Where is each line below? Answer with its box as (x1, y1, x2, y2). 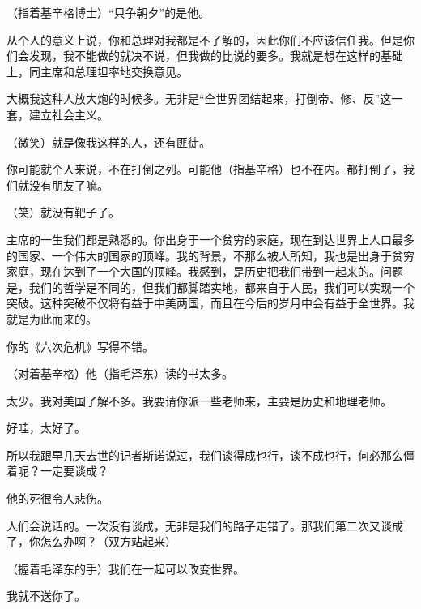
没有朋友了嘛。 (28, 176, 108, 193)
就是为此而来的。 (6, 310, 97, 327)
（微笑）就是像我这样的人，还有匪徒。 (6, 133, 210, 150)
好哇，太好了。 (6, 419, 86, 436)
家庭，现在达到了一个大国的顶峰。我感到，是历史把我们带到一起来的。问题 (6, 263, 403, 280)
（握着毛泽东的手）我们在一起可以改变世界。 (6, 560, 245, 577)
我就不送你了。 (6, 587, 86, 604)
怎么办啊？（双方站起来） (40, 533, 176, 550)
